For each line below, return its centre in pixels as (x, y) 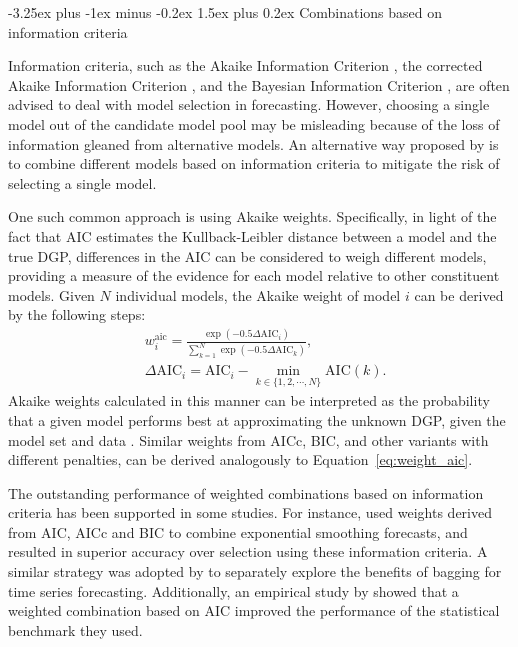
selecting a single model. (82, 182)
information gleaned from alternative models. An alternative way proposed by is (253, 143)
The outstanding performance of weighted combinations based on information (246, 492)
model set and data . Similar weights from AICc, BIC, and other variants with (248, 439)
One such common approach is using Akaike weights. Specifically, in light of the (252, 216)
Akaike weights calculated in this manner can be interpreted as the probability (249, 400)
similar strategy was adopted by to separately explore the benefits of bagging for (255, 571)
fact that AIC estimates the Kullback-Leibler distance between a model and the (252, 235)
